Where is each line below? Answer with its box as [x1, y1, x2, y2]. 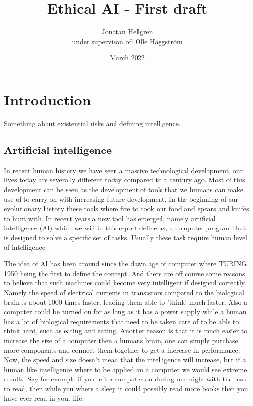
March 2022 [110, 52, 145, 63]
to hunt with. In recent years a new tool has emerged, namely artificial [4, 213, 216, 223]
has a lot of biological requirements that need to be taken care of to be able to [4, 316, 239, 326]
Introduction [4, 89, 91, 109]
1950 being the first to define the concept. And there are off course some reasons [4, 268, 245, 278]
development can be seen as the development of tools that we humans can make [4, 184, 244, 194]
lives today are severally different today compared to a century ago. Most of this [4, 175, 245, 185]
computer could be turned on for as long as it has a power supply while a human [4, 306, 247, 316]
